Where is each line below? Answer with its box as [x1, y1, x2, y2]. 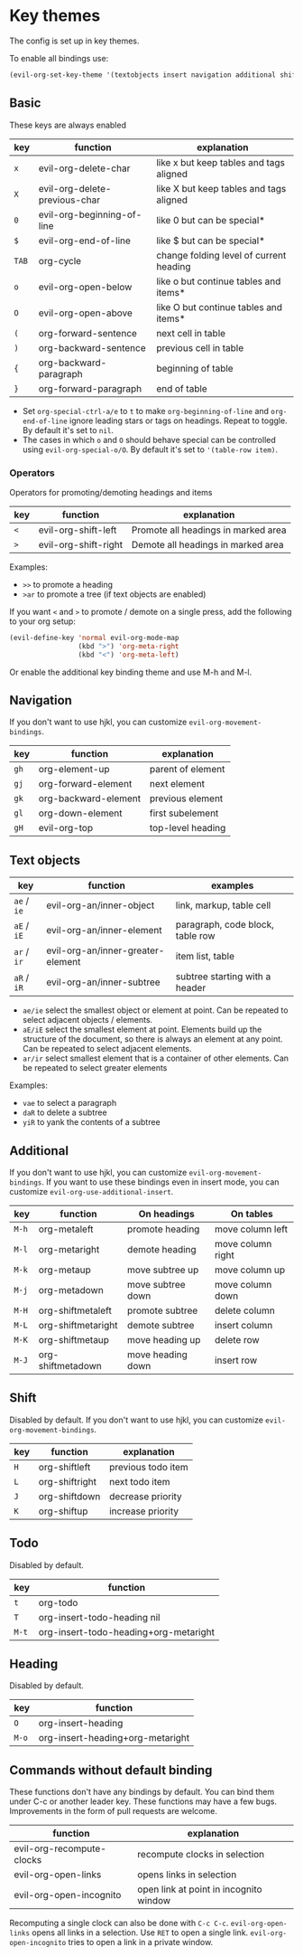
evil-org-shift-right [38, 538, 124, 551]
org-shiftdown [38, 1489, 101, 1502]
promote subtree [127, 1304, 198, 1317]
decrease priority [109, 1489, 182, 1502]
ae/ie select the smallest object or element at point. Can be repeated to [22, 1005, 289, 1016]
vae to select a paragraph [22, 1098, 117, 1109]
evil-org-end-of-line [38, 234, 131, 247]
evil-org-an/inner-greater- [46, 944, 165, 957]
